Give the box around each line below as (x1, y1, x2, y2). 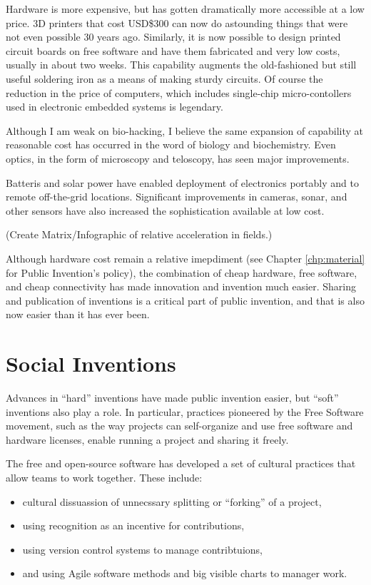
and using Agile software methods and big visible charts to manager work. (22, 566, 347, 581)
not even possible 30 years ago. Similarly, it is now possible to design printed (6, 29, 341, 44)
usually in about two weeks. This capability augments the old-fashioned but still (6, 57, 357, 72)
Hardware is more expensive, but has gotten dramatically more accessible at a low (6, 1, 365, 16)
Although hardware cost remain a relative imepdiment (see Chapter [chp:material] (6, 250, 365, 265)
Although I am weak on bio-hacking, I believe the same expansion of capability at (6, 123, 364, 138)
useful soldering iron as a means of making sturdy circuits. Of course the (6, 71, 323, 86)
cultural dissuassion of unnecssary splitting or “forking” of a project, (22, 494, 322, 509)
